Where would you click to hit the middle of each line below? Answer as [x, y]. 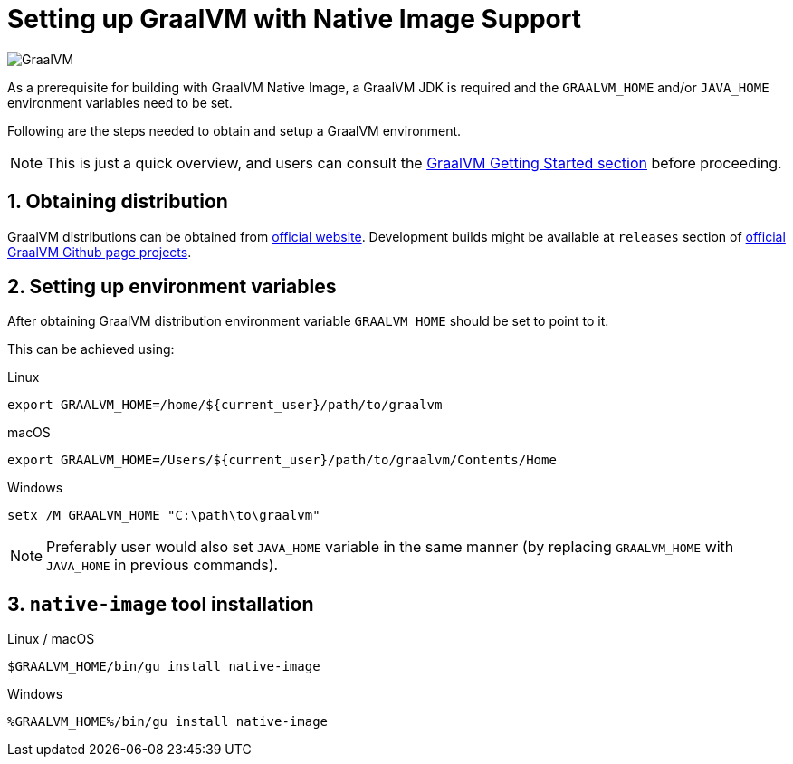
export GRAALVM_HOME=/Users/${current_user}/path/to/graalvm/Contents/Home [282, 460]
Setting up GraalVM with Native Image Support [294, 19]
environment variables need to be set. [120, 102]
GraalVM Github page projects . [100, 252]
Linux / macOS [51, 639]
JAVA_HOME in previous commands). [162, 565]
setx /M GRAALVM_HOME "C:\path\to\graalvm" [164, 516]
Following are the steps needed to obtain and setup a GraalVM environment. [234, 130]
